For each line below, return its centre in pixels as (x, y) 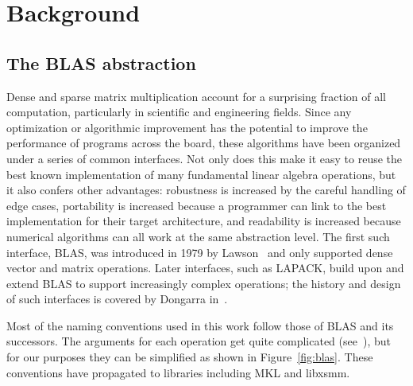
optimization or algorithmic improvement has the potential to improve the (187, 127)
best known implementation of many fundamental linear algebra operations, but (201, 174)
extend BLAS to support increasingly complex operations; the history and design (204, 283)
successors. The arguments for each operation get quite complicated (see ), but (199, 341)
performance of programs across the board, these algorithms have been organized (204, 143)
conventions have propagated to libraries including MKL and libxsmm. (178, 372)
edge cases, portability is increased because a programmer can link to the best (197, 205)
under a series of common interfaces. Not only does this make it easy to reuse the (205, 158)
